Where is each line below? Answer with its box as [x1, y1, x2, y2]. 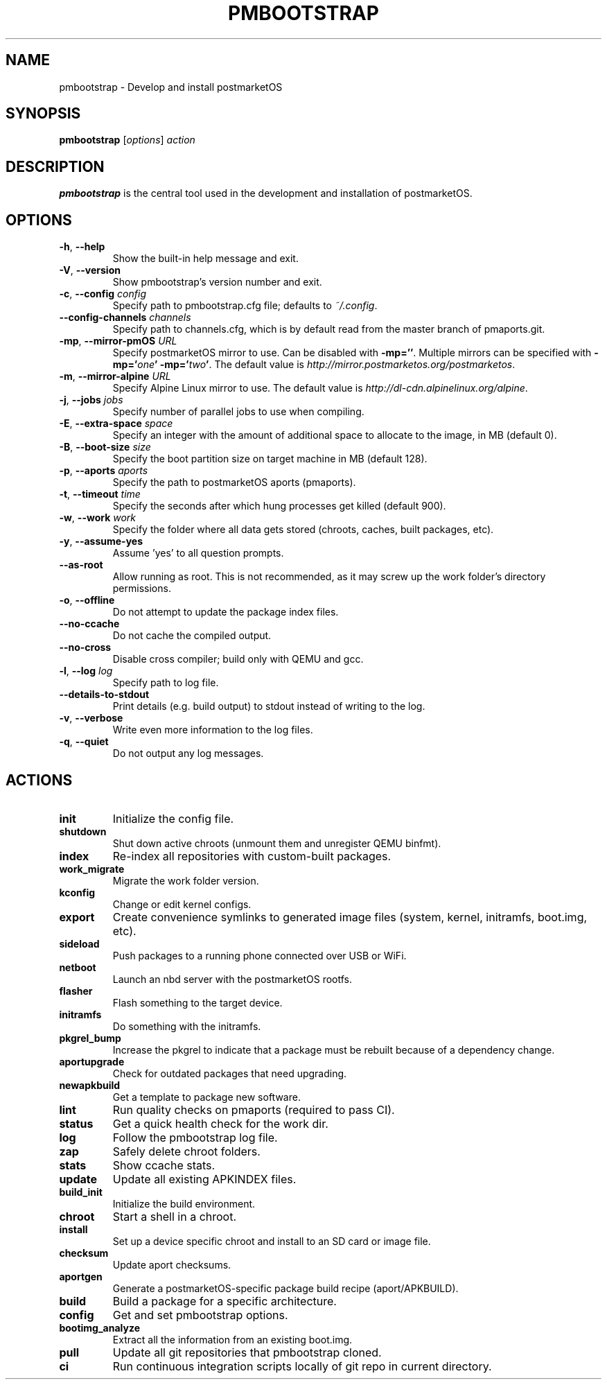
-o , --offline [59, 594, 115, 607]
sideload [59, 937, 100, 950]
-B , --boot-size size [59, 441, 151, 453]
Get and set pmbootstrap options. [112, 1307, 288, 1322]
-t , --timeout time [59, 488, 141, 500]
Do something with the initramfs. [112, 1020, 261, 1032]
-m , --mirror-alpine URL [59, 370, 171, 383]
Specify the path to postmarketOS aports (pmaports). [112, 476, 356, 489]
